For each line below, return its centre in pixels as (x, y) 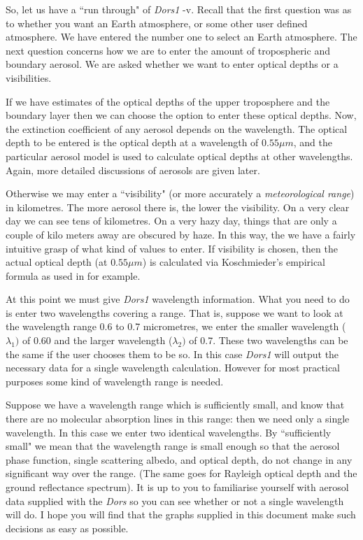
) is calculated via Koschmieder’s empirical (234, 262)
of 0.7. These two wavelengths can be (269, 340)
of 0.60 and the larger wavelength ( (97, 340)
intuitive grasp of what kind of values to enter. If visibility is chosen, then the (172, 248)
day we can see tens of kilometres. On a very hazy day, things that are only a (171, 221)
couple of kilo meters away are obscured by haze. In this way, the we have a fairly (181, 234)
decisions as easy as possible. (67, 528)
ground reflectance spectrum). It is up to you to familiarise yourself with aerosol (177, 487)
